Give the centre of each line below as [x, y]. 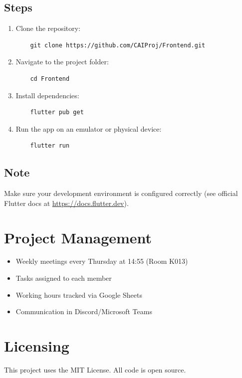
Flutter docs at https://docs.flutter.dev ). [66, 203]
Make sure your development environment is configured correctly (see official [121, 193]
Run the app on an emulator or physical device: [89, 128]
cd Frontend [50, 79]
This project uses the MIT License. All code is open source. [95, 369]
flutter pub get [57, 112]
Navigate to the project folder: [62, 62]
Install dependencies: [47, 95]
